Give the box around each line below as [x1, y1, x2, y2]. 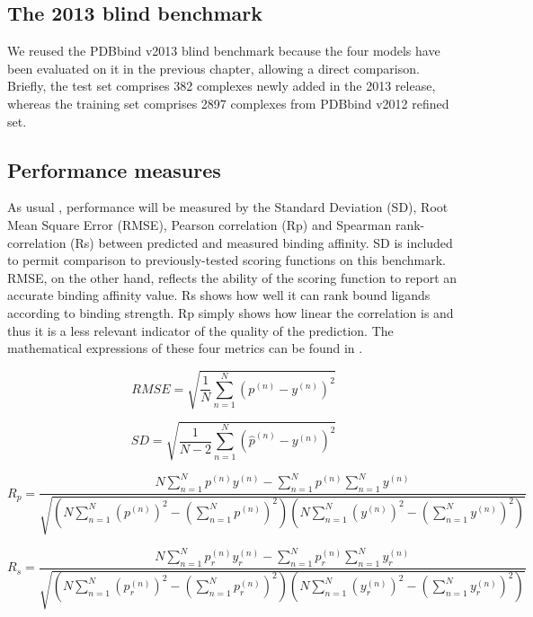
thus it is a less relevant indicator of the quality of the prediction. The [7, 321, 394, 339]
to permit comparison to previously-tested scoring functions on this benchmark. [7, 251, 446, 269]
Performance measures [7, 155, 221, 183]
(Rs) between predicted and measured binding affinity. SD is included [70, 233, 453, 251]
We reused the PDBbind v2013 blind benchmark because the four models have [7, 41, 440, 60]
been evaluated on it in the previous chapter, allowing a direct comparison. [7, 58, 420, 77]
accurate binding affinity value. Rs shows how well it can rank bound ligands [7, 286, 431, 304]
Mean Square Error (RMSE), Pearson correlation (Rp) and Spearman [7, 215, 392, 234]
